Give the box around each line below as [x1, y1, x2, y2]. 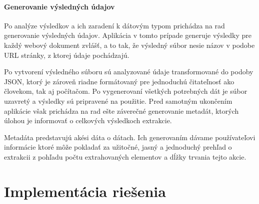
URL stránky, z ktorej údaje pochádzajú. [4, 49, 129, 60]
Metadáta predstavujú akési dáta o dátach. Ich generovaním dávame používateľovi [4, 132, 255, 142]
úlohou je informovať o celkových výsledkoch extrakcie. [4, 115, 172, 126]
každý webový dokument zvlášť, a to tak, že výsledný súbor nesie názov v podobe [4, 39, 255, 50]
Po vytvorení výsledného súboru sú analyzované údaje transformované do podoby [4, 66, 253, 77]
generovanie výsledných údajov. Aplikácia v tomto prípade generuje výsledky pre [4, 30, 252, 40]
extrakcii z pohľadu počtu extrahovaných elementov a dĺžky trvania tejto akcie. [4, 151, 246, 162]
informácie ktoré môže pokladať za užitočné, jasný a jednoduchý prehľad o [4, 142, 232, 152]
